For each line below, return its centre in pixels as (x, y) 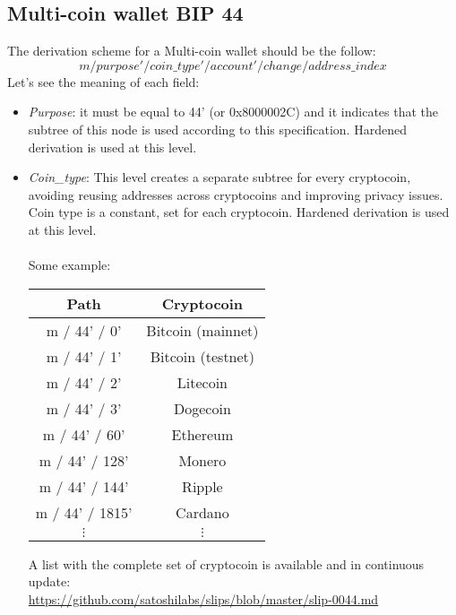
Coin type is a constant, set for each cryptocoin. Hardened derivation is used (239, 212)
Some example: (69, 265)
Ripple (202, 486)
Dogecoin (202, 408)
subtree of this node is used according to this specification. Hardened (217, 129)
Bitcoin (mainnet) (202, 330)
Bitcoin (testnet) (202, 356)
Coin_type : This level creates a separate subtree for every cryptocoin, (219, 177)
